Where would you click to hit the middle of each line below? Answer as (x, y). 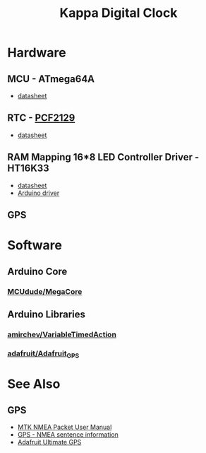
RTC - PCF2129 (41, 118)
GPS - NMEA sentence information (68, 435)
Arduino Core (37, 271)
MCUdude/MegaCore (45, 291)
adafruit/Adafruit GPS (43, 354)
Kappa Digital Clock (119, 13)
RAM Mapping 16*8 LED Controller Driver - (103, 157)
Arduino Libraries (47, 314)
